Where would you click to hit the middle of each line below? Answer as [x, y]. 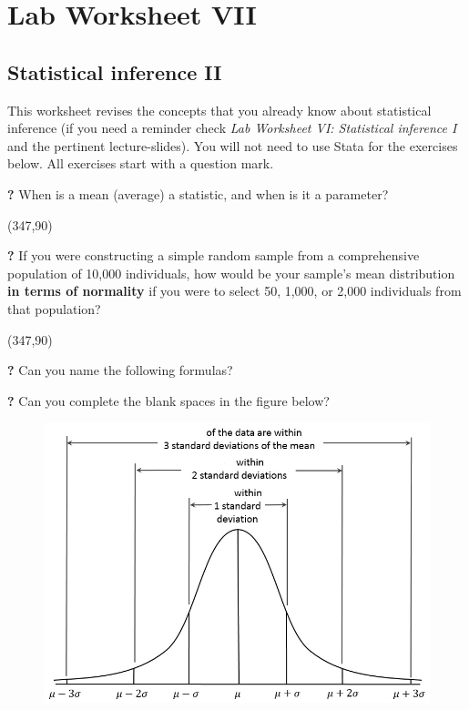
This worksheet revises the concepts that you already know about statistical [219, 110]
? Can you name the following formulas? [120, 370]
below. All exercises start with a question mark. [141, 163]
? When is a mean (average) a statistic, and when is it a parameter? [198, 193]
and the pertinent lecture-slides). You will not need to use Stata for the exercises [233, 145]
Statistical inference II [115, 71]
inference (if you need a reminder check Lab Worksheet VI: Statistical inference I [232, 128]
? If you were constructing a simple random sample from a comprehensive [214, 255]
